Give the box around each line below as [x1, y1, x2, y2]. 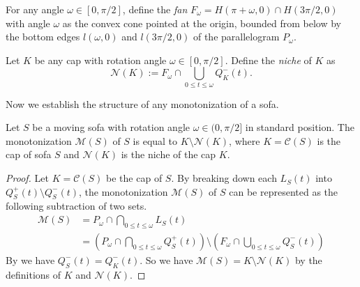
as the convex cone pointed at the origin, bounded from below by [62, 15, 342, 30]
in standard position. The [245, 120, 354, 134]
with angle [6, 15, 50, 30]
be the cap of [106, 171, 163, 185]
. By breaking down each [171, 171, 277, 185]
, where [229, 133, 260, 148]
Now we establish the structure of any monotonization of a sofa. [6, 96, 279, 111]
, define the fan [122, 2, 188, 16]
